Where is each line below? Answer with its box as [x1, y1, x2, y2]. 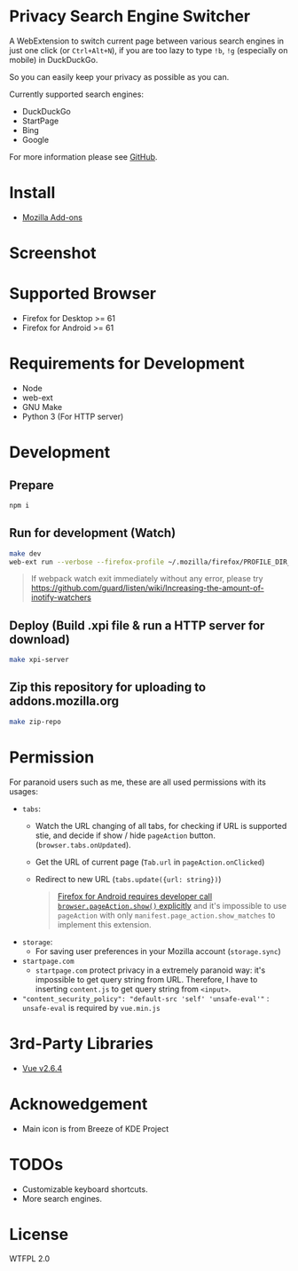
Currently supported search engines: [9, 89, 145, 99]
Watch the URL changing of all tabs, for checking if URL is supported [35, 820, 287, 831]
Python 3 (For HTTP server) [21, 411, 124, 422]
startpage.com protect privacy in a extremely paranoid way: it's [35, 965, 266, 975]
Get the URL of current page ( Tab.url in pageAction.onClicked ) [35, 857, 265, 867]
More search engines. [21, 1193, 103, 1204]
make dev [9, 549, 42, 558]
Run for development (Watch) [9, 525, 176, 541]
